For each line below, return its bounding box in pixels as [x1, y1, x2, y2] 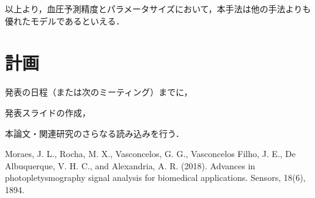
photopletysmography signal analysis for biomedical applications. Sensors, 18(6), [5, 171, 306, 184]
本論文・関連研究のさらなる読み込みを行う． [5, 127, 184, 139]
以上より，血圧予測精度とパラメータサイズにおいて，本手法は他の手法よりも [5, 2, 311, 15]
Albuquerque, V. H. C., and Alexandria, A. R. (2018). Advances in [5, 159, 256, 172]
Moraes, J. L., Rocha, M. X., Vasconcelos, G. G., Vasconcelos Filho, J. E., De [5, 147, 296, 160]
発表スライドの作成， [5, 106, 91, 119]
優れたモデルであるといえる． [5, 14, 125, 27]
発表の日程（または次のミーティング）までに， [5, 86, 193, 98]
